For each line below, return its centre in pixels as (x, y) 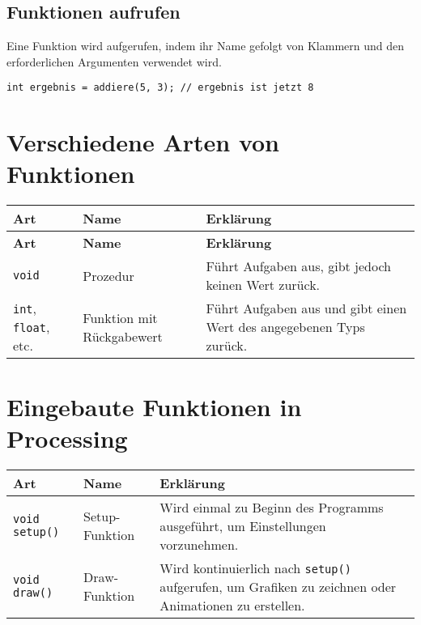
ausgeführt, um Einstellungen (243, 525)
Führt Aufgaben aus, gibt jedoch (299, 266)
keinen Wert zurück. (263, 285)
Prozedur (108, 275)
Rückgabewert (123, 336)
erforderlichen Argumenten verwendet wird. (114, 61)
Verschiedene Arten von (143, 142)
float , (32, 327)
